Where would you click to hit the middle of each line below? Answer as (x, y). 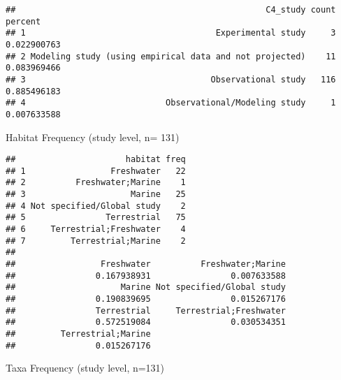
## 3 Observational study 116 (171, 79)
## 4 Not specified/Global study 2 (96, 206)
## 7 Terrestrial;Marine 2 (96, 241)
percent (23, 21)
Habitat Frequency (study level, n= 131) (93, 137)
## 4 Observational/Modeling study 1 (171, 103)
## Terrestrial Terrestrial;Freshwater (146, 310)
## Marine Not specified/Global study (146, 287)
